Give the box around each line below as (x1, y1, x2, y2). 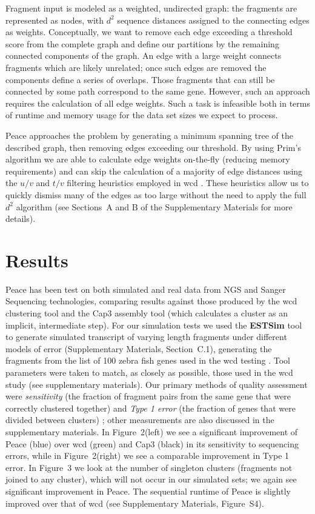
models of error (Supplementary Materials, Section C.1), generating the (5, 342, 272, 355)
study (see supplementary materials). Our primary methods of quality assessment (5, 378, 308, 390)
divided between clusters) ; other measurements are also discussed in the (5, 413, 274, 426)
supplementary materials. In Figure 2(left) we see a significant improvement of (5, 425, 298, 438)
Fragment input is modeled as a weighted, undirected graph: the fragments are (5, 2, 297, 14)
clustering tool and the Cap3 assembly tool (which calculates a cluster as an (5, 307, 288, 319)
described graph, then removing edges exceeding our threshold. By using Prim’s (5, 141, 301, 153)
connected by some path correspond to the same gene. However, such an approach (5, 85, 310, 98)
